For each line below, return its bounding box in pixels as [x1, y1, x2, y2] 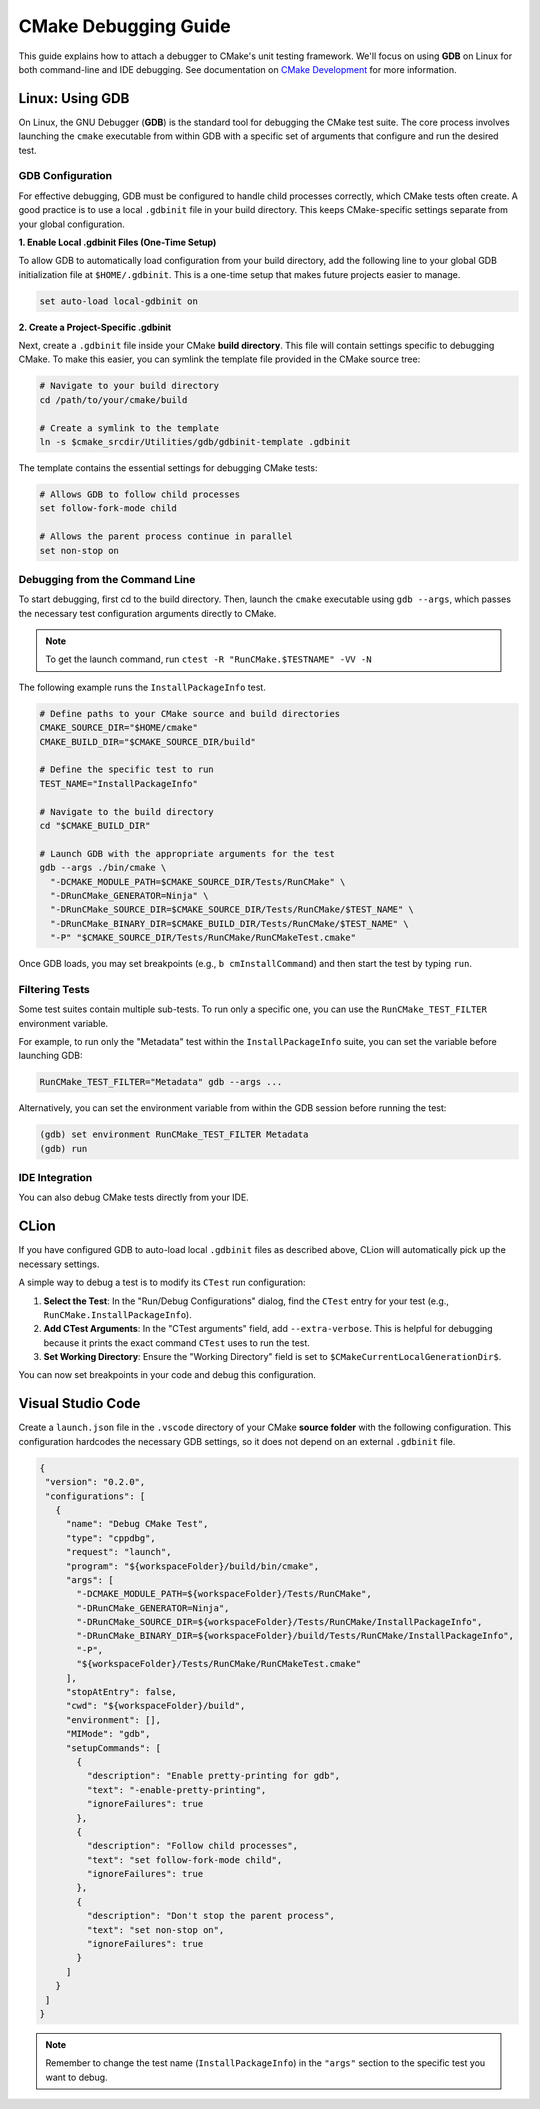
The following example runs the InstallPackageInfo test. [18, 681, 267, 693]
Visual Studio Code [18, 1395, 141, 1412]
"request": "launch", [65, 1546, 172, 1558]
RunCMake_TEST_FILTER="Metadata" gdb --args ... [39, 1076, 283, 1088]
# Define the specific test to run [39, 764, 214, 775]
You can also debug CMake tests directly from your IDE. [18, 1191, 249, 1204]
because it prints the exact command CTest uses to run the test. [43, 1336, 310, 1349]
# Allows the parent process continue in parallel [39, 531, 294, 542]
